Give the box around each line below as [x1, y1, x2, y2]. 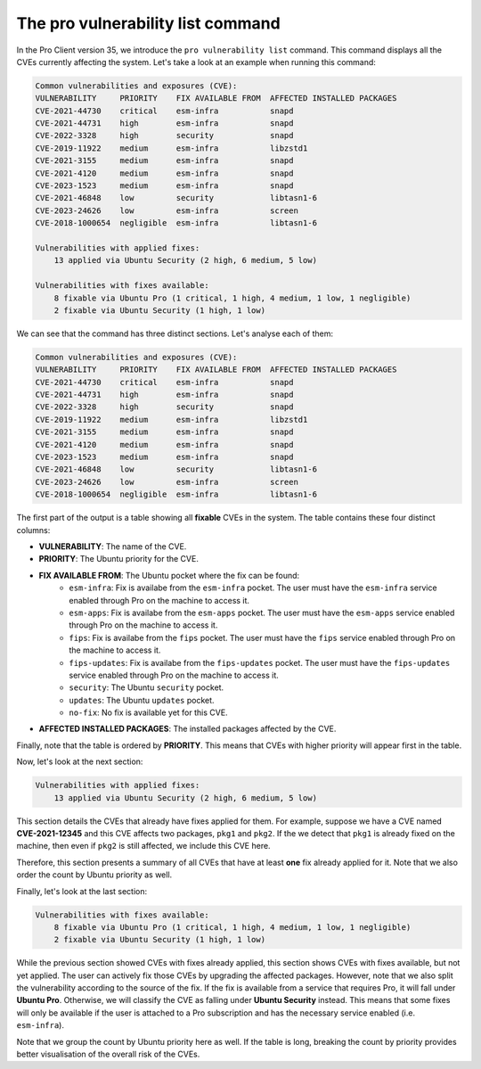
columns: [16, 524, 51, 535]
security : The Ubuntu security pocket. [69, 682, 224, 693]
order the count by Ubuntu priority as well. [16, 869, 173, 880]
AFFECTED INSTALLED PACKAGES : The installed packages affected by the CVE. [38, 723, 337, 735]
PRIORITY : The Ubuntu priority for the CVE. [38, 554, 200, 564]
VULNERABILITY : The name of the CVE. [38, 540, 187, 552]
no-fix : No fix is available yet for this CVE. [69, 707, 228, 718]
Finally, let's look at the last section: [16, 885, 148, 896]
